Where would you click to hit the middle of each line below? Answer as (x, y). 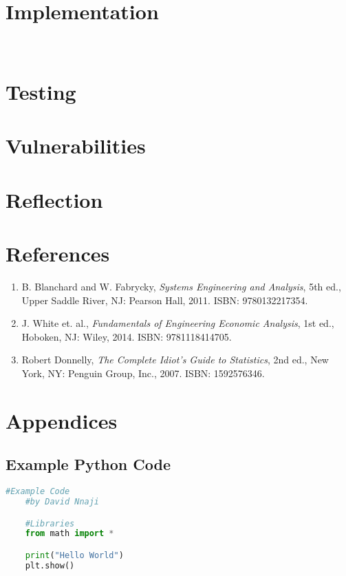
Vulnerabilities (76, 146)
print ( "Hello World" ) (74, 555)
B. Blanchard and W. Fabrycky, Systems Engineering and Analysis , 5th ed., (181, 286)
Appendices (62, 420)
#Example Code (38, 492)
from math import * (69, 534)
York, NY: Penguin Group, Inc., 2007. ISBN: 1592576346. (143, 373)
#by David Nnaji (62, 501)
